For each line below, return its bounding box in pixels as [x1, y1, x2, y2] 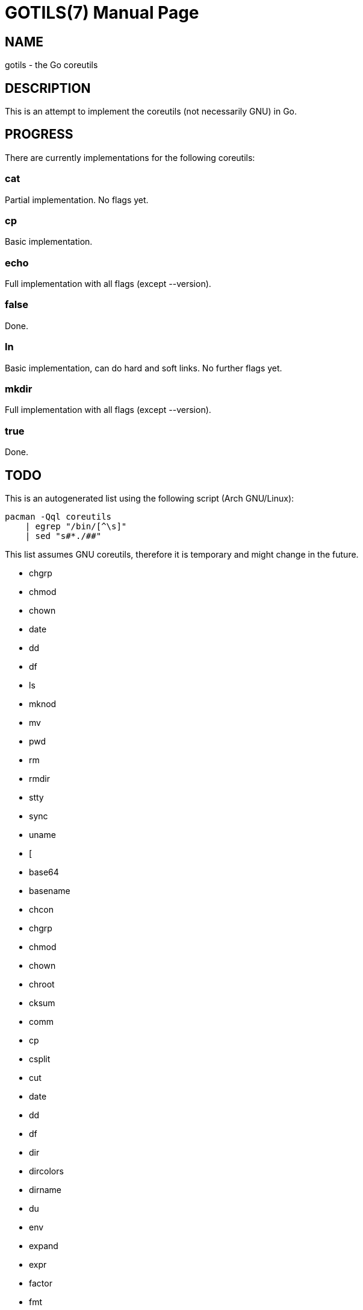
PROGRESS [5, 127, 73, 142]
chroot [29, 978, 55, 989]
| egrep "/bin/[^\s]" [25, 521, 127, 531]
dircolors [29, 1165, 64, 1176]
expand [29, 1240, 58, 1251]
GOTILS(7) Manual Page [5, 2, 199, 23]
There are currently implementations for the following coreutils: [5, 152, 255, 163]
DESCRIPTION [5, 80, 91, 96]
